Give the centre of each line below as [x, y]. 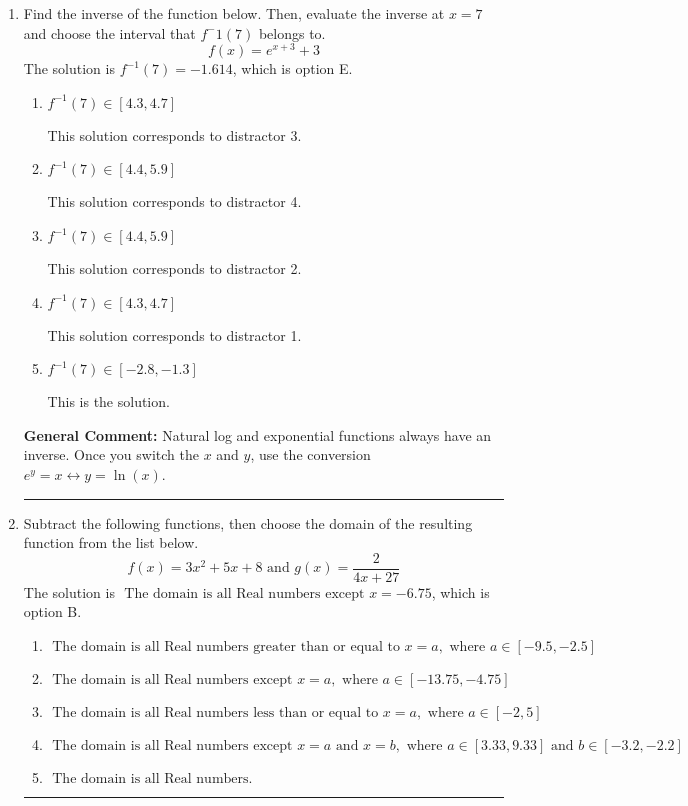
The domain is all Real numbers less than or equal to [215, 713]
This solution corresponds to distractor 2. [174, 268]
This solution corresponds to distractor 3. [174, 134]
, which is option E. [292, 68]
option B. [52, 611]
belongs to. [292, 32]
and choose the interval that [109, 32]
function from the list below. [111, 542]
